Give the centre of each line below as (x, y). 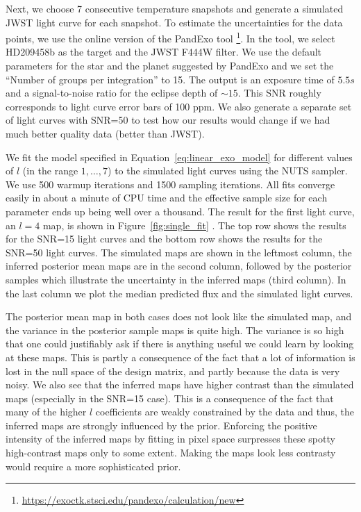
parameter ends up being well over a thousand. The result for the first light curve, (180, 211)
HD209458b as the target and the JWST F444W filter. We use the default (164, 52)
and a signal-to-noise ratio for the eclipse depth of (112, 93)
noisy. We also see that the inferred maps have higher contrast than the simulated (180, 385)
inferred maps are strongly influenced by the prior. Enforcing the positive (161, 425)
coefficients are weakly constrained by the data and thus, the (225, 412)
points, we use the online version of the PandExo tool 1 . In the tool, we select (170, 37)
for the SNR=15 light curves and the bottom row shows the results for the (164, 239)
